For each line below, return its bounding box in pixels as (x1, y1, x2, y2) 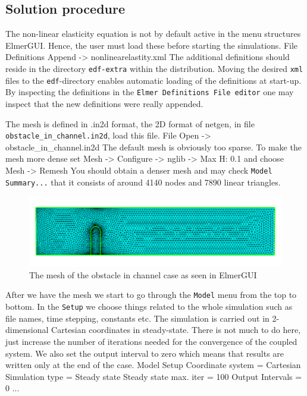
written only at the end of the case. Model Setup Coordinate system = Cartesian (5, 359, 301, 371)
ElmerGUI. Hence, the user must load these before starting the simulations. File (5, 39, 298, 51)
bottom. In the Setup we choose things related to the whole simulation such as (5, 300, 293, 313)
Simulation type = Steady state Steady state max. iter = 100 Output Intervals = (5, 370, 302, 382)
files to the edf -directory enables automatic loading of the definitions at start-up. (5, 74, 302, 86)
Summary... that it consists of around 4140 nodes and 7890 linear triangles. (5, 175, 281, 188)
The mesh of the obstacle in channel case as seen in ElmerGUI (29, 268, 257, 281)
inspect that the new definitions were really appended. (5, 97, 203, 109)
